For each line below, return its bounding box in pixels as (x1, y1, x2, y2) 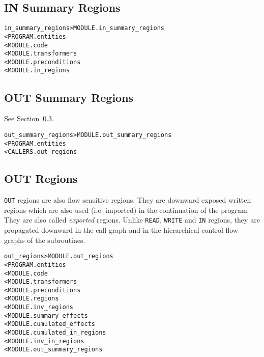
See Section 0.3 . (4, 113, 54, 124)
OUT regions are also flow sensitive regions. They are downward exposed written (4, 195, 251, 205)
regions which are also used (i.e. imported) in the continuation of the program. (4, 204, 249, 215)
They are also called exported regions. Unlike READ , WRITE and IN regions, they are (4, 214, 260, 225)
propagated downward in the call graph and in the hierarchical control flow (4, 225, 238, 235)
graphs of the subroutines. (4, 234, 85, 245)
